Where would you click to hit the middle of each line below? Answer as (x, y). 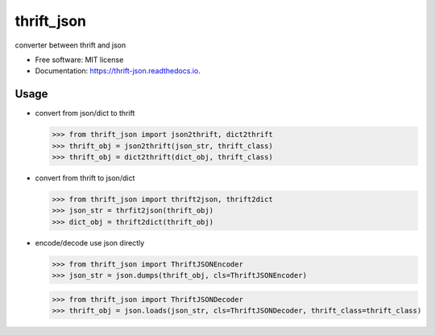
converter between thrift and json (70, 45)
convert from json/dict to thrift (85, 114)
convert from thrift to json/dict (85, 178)
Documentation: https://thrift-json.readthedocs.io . (118, 71)
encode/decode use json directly (90, 242)
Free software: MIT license (79, 60)
